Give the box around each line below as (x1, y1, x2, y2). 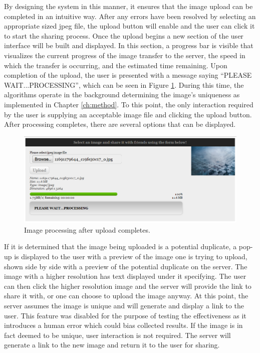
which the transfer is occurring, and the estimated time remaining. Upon (4, 60, 227, 70)
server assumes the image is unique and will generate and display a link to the (4, 300, 244, 311)
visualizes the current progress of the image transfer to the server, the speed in (4, 50, 245, 60)
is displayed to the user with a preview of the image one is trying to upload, (14, 251, 247, 262)
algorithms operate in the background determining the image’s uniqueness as (4, 89, 240, 100)
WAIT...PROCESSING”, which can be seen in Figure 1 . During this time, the (4, 79, 244, 90)
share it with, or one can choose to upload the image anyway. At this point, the (4, 290, 248, 301)
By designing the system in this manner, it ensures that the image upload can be (4, 1, 253, 11)
